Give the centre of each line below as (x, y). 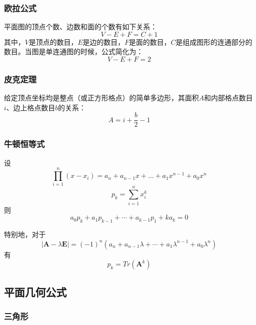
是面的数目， (150, 41)
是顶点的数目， (53, 41)
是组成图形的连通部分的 (214, 41)
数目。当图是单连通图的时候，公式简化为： (74, 51)
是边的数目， (104, 41)
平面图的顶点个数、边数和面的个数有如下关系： (81, 27)
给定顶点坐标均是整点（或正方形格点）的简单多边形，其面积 (101, 98)
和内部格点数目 (228, 98)
